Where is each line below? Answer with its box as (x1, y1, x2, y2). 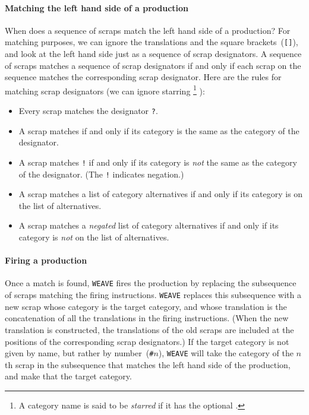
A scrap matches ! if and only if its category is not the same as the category (18, 156, 297, 168)
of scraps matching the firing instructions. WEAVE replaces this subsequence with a (5, 289, 301, 301)
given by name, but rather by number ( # (5, 347, 154, 359)
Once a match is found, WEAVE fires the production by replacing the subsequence (5, 277, 297, 289)
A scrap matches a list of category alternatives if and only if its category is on (18, 188, 303, 200)
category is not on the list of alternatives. (18, 231, 169, 243)
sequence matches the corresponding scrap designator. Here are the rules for (5, 71, 282, 83)
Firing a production (5, 254, 87, 267)
